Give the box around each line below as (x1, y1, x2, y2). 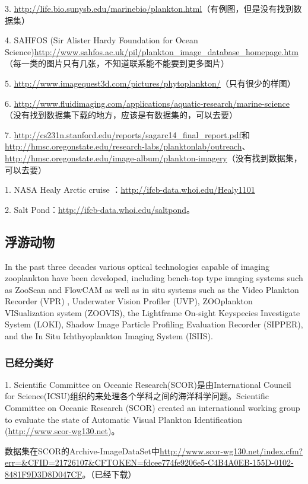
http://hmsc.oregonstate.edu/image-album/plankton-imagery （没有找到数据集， (5, 151, 302, 164)
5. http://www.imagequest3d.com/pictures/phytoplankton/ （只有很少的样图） (5, 77, 296, 89)
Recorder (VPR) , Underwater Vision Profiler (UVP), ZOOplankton (5, 295, 253, 307)
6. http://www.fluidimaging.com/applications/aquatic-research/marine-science (5, 97, 290, 109)
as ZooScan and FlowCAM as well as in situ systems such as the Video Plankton (5, 283, 299, 295)
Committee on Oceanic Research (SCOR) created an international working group (5, 402, 300, 414)
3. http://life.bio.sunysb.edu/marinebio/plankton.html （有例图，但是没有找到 (5, 2, 294, 14)
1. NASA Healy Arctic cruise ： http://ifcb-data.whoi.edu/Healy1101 (5, 183, 255, 196)
